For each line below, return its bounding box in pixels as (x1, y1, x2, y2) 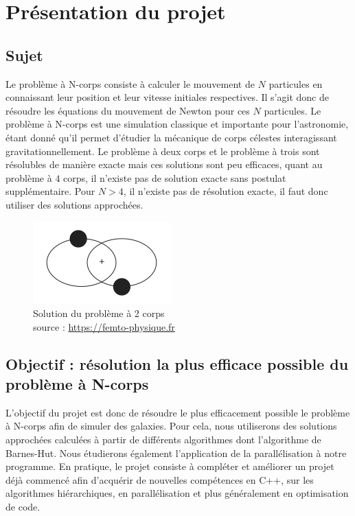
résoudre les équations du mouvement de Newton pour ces (5, 103, 250, 117)
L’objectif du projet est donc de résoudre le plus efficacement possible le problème (5, 405, 350, 419)
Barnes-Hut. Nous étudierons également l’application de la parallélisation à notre (5, 445, 347, 460)
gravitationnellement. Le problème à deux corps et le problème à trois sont (5, 143, 320, 158)
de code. (5, 500, 41, 514)
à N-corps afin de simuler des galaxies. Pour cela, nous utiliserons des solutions (5, 419, 337, 433)
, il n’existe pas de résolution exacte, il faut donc (123, 184, 328, 198)
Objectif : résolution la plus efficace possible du (5, 353, 349, 374)
